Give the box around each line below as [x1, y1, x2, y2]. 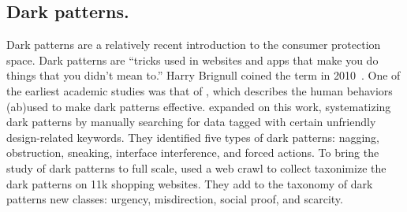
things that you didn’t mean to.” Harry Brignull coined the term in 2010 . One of [6, 67, 401, 84]
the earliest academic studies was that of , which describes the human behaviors [6, 82, 393, 99]
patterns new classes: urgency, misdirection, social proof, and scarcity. [6, 191, 343, 207]
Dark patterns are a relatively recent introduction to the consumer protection [6, 36, 381, 53]
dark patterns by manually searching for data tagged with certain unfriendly [6, 113, 376, 130]
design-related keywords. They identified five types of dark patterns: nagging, [6, 128, 379, 145]
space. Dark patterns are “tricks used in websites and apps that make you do [6, 51, 379, 68]
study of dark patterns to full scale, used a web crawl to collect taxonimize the [6, 159, 386, 176]
